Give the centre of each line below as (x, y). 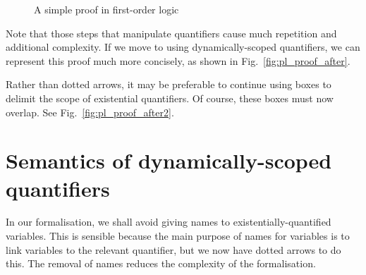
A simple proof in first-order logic (106, 9)
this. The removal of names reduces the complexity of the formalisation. (161, 263)
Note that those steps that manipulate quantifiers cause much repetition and (171, 33)
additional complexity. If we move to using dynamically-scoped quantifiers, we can (183, 47)
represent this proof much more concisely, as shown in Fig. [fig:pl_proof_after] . (178, 60)
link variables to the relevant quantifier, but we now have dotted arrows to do (173, 249)
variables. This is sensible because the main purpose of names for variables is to (178, 236)
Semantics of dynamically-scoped (169, 160)
